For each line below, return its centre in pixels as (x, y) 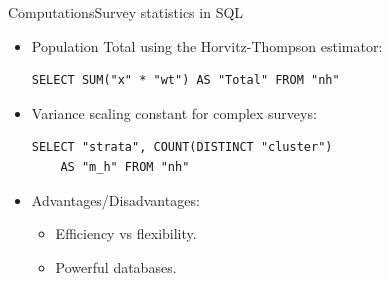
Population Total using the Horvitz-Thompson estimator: (207, 45)
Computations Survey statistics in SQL (126, 12)
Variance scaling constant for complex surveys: (174, 112)
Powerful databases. (116, 266)
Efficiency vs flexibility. (126, 233)
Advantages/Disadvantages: (115, 199)
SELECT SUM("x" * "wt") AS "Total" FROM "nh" (185, 80)
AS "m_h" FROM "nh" (125, 166)
